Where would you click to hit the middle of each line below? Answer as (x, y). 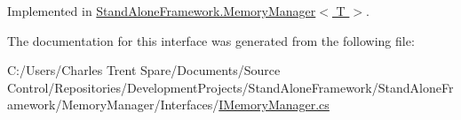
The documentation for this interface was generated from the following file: (211, 40)
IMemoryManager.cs (274, 105)
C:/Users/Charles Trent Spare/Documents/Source (144, 70)
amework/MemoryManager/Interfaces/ (113, 105)
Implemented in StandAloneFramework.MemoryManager (162, 11)
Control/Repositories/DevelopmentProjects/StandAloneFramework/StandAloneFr (230, 87)
